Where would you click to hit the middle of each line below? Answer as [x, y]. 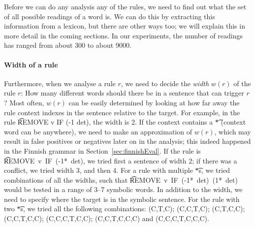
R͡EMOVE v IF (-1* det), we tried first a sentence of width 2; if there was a [121, 160]
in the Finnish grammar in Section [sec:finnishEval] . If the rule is [102, 150]
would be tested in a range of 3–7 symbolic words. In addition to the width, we [123, 189]
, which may [233, 131]
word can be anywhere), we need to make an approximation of [98, 131]
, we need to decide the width [165, 83]
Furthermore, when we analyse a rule [60, 83]
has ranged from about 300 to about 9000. [68, 45]
